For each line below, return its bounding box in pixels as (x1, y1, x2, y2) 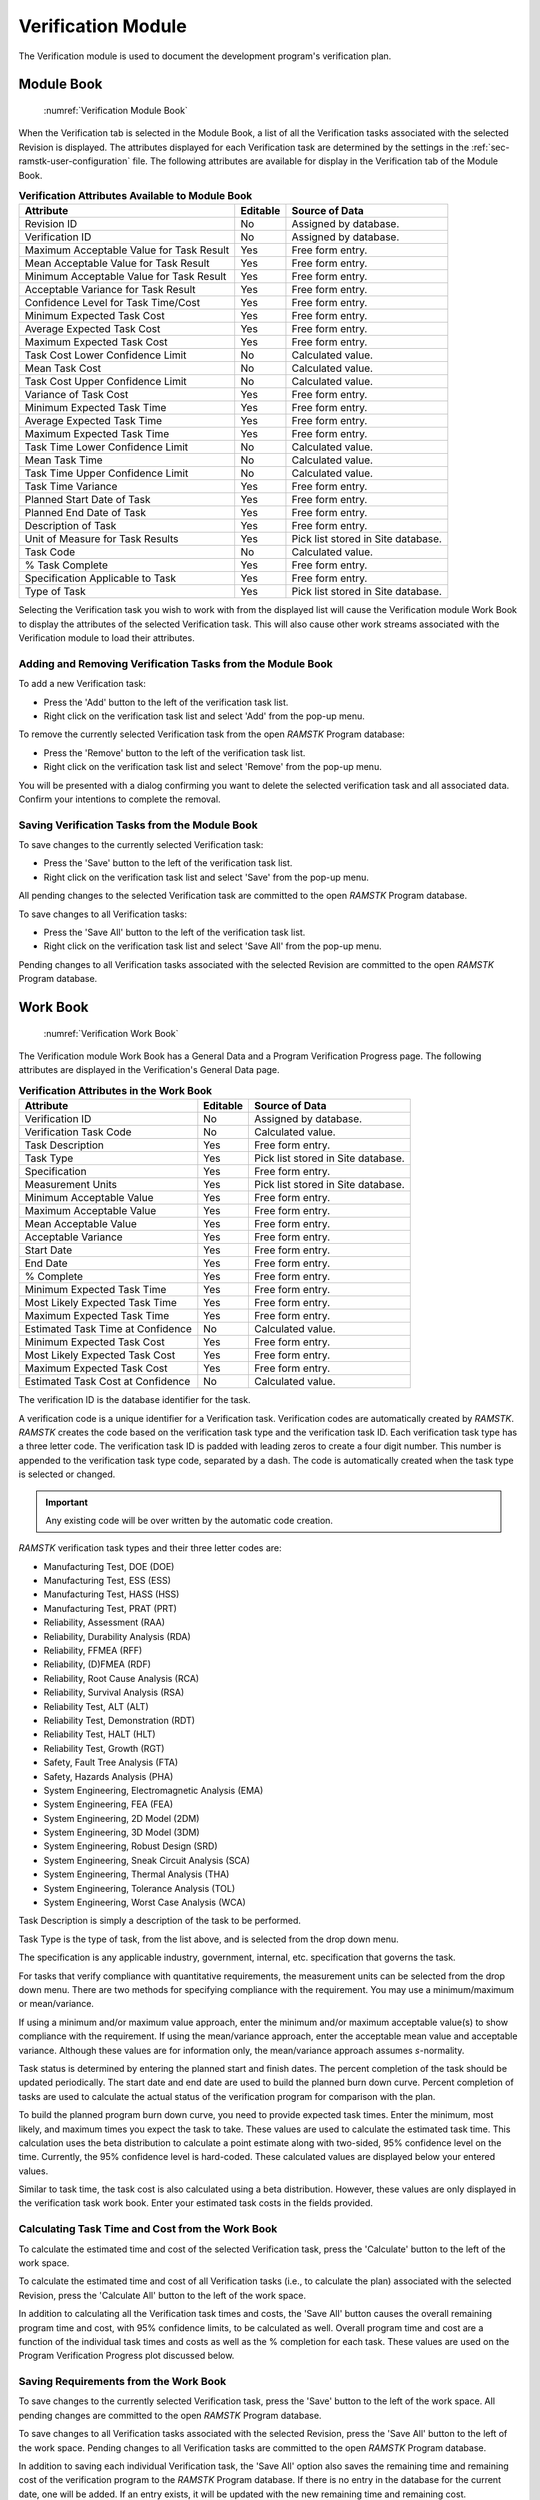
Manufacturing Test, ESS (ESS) (43, 1575, 172, 1587)
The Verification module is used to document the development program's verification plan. (18, 50, 392, 62)
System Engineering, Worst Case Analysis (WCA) (43, 1896, 247, 1909)
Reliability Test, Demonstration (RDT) (43, 1714, 195, 1726)
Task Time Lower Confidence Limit (24, 440, 189, 454)
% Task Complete (24, 558, 109, 572)
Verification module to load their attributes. (18, 632, 195, 644)
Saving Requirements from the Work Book (18, 2375, 227, 2389)
